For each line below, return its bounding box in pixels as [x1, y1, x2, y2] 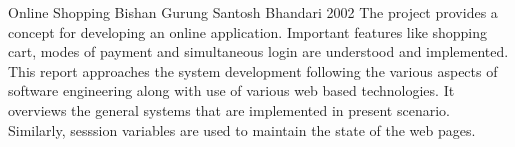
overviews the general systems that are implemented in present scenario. [8, 99, 450, 120]
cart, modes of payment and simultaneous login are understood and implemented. [8, 41, 509, 62]
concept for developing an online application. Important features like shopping [8, 21, 488, 42]
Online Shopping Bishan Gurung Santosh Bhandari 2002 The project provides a [8, 2, 498, 22]
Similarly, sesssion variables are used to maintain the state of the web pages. [8, 119, 476, 140]
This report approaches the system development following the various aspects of [8, 60, 498, 81]
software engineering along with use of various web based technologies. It [8, 80, 455, 101]
